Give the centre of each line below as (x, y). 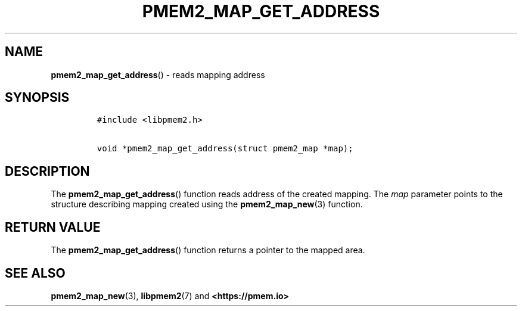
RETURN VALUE (53, 227)
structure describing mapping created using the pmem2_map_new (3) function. (207, 204)
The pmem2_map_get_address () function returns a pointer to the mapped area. (208, 250)
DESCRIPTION (47, 171)
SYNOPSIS (37, 98)
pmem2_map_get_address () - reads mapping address (158, 74)
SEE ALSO (35, 273)
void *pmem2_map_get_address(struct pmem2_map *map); (225, 149)
